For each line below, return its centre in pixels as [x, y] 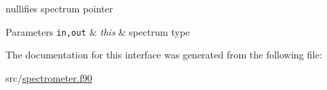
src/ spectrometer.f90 [49, 77]
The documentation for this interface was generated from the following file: [164, 55]
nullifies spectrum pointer [59, 8]
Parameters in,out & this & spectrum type [98, 31]
